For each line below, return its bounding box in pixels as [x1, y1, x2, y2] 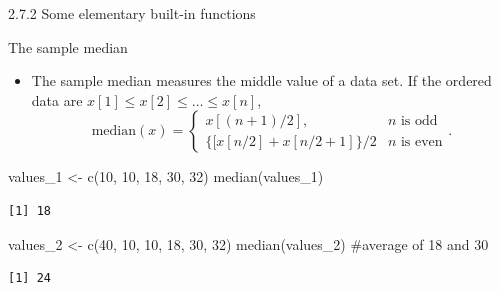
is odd [400, 113, 438, 128]
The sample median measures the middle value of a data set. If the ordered [31, 70, 492, 91]
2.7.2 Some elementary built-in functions [8, 3, 256, 23]
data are [31, 89, 83, 110]
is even [400, 134, 443, 149]
